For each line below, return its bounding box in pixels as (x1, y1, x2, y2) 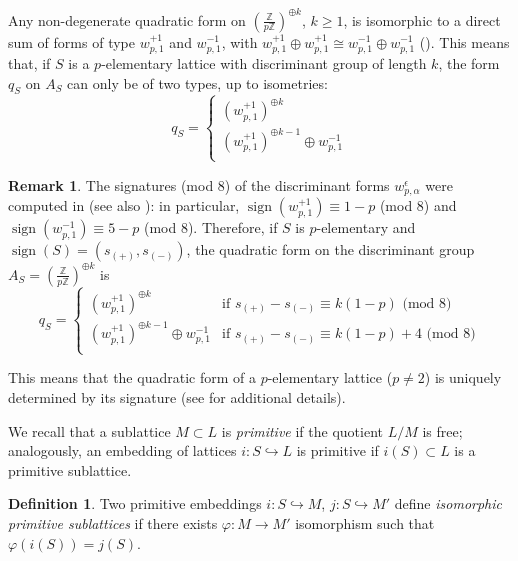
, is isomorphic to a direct (343, 9, 501, 30)
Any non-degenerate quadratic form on (8, 9, 246, 30)
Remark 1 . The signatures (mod (8, 174, 214, 195)
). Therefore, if (187, 217, 278, 238)
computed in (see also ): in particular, (8, 195, 240, 216)
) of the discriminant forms (224, 174, 390, 195)
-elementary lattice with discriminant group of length (101, 52, 427, 73)
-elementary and (316, 217, 416, 238)
